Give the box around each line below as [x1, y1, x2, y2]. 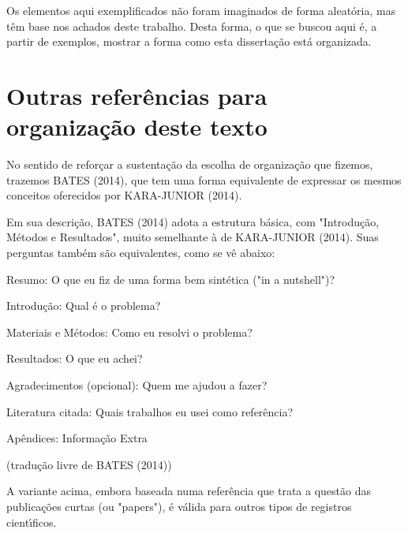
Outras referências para [6, 79, 268, 111]
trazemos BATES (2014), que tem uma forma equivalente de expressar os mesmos [6, 171, 402, 188]
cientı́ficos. [6, 513, 57, 530]
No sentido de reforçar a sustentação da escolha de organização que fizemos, [6, 156, 373, 173]
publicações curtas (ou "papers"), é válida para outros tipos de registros [6, 498, 352, 514]
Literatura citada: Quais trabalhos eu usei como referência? [6, 403, 294, 419]
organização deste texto [6, 110, 268, 143]
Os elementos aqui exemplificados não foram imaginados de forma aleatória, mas [6, 2, 396, 18]
